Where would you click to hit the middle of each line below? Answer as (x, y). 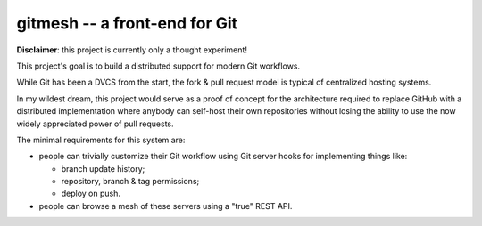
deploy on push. (91, 194)
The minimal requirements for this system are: (101, 140)
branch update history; (103, 168)
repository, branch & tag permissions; (130, 182)
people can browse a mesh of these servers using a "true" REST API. (166, 206)
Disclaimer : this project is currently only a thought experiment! (132, 50)
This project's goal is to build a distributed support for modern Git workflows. (158, 66)
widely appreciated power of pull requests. (95, 124)
